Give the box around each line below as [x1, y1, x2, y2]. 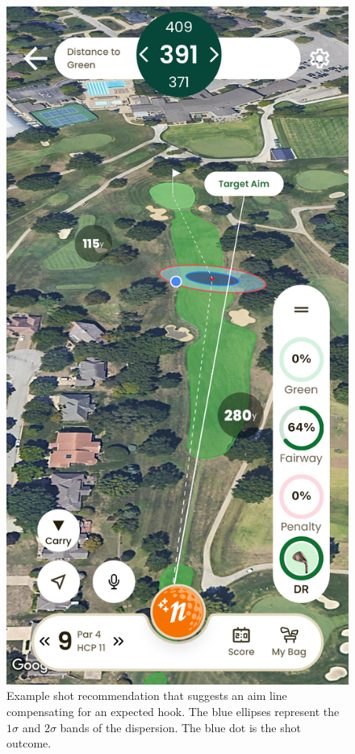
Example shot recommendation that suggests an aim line [6, 687, 287, 704]
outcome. [6, 735, 52, 752]
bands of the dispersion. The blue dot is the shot [60, 718, 301, 735]
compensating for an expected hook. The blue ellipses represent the [6, 702, 340, 719]
